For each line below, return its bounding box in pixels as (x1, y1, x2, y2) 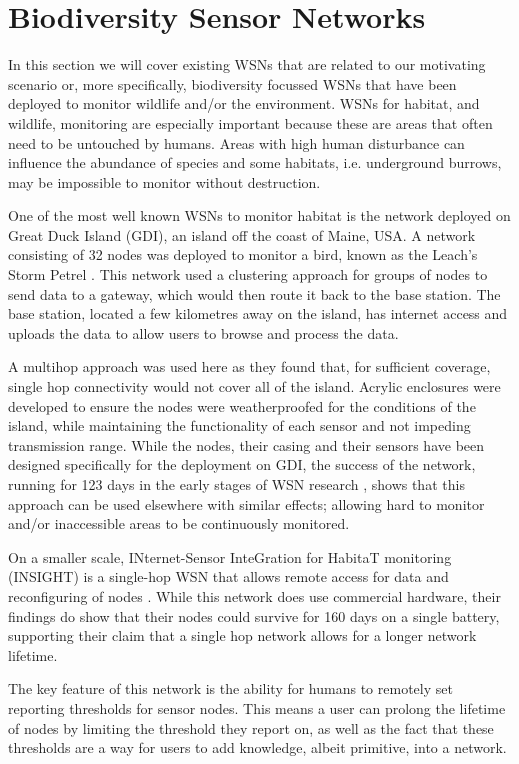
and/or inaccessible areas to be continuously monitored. (8, 513, 350, 534)
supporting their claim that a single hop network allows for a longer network (8, 625, 477, 646)
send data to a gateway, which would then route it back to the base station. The (8, 283, 501, 304)
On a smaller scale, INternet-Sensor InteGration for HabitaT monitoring (8, 546, 452, 567)
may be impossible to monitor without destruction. (8, 171, 321, 192)
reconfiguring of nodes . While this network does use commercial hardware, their (8, 585, 501, 606)
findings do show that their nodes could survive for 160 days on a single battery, (8, 605, 500, 626)
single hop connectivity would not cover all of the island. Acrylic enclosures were (8, 376, 501, 397)
